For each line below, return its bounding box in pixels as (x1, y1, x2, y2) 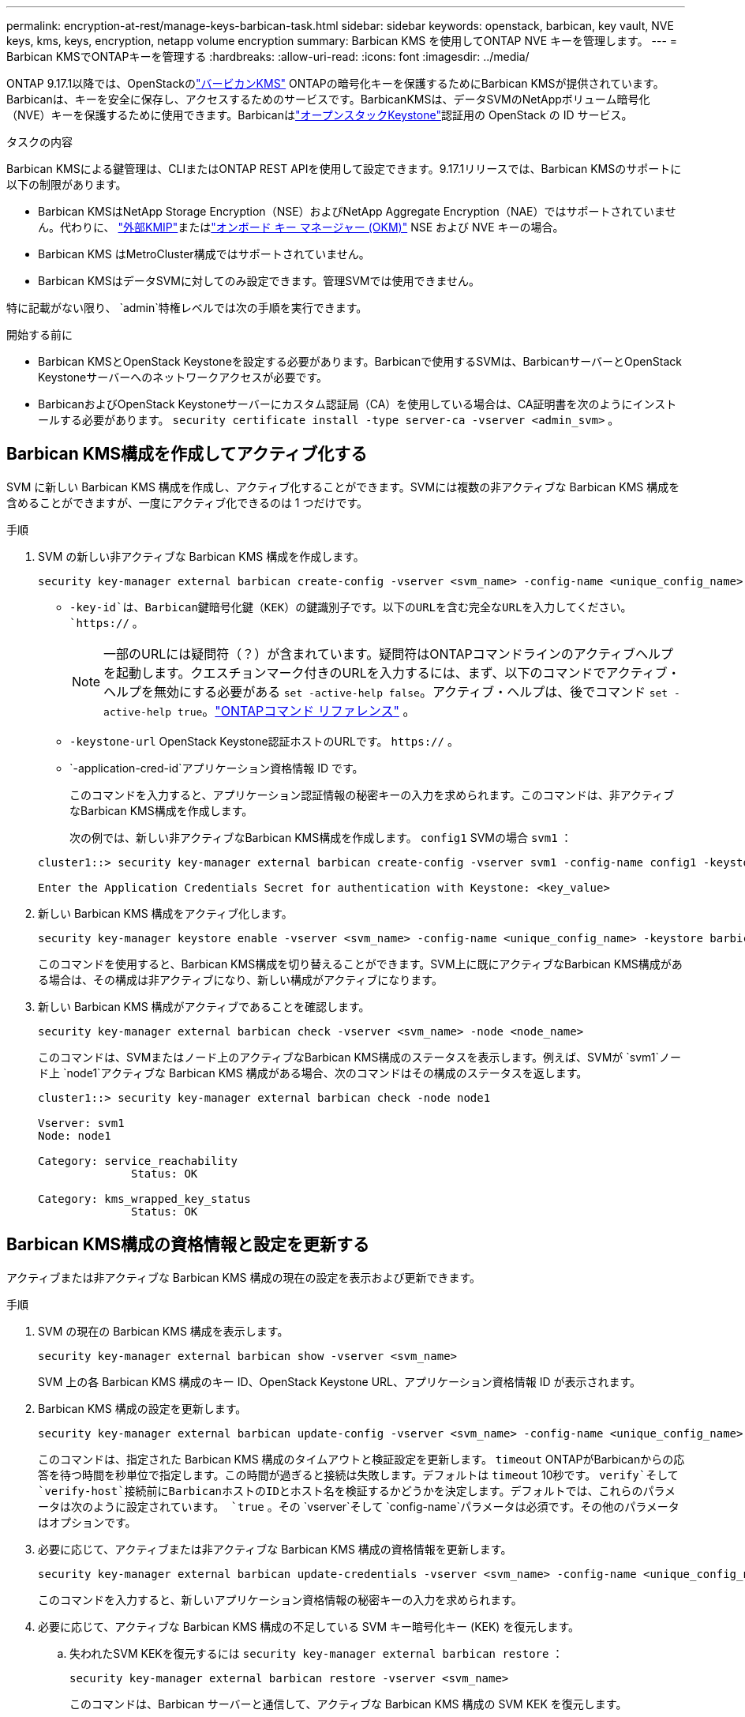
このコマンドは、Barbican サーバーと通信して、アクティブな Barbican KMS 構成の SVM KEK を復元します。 (69, 1696, 627, 1711)
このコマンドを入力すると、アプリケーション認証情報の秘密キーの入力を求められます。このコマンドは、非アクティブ (69, 787, 675, 802)
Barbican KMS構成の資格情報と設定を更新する (6, 1234, 370, 1255)
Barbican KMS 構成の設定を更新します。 (38, 1401, 247, 1415)
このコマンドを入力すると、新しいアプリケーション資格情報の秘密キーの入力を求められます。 (38, 1592, 522, 1606)
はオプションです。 (38, 1515, 137, 1529)
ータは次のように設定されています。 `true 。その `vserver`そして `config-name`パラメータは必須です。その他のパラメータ (38, 1499, 679, 1513)
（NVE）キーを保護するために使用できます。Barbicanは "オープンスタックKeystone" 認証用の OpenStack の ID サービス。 (6, 108, 633, 122)
